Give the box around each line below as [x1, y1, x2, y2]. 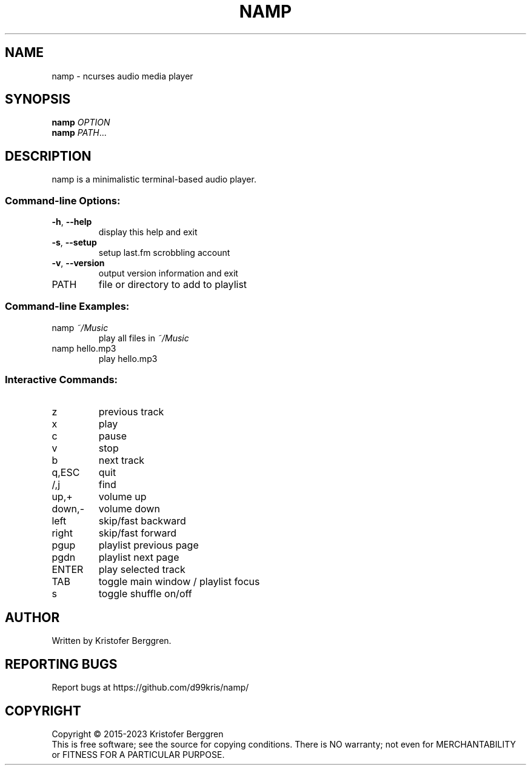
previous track [98, 405, 164, 418]
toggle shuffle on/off [98, 587, 192, 600]
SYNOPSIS [5, 92, 71, 107]
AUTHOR [5, 609, 60, 625]
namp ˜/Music [52, 322, 109, 333]
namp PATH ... [52, 127, 107, 138]
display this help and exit [98, 227, 198, 238]
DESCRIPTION [5, 148, 92, 164]
